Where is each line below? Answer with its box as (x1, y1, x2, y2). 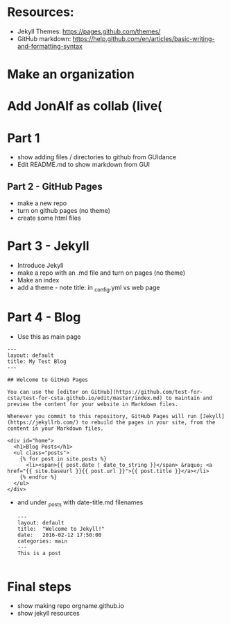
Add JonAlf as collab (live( (7, 98, 163, 114)
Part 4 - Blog (7, 309, 81, 325)
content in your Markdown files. (7, 425, 104, 432)
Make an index (17, 276, 60, 284)
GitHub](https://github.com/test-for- (91, 388, 203, 395)
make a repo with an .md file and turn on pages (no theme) (17, 269, 186, 277)
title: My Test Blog (7, 358, 67, 365)
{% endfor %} (19, 474, 58, 481)
